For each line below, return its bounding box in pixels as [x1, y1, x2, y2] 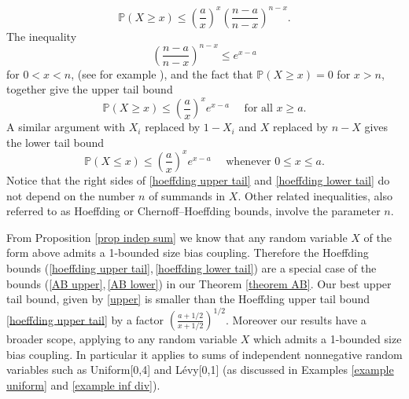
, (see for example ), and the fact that [71, 65, 253, 82]
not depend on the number [6, 187, 135, 203]
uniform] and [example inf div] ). [6, 377, 160, 393]
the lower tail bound [6, 134, 105, 150]
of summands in [149, 187, 226, 203]
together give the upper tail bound [6, 81, 173, 97]
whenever [226, 156, 271, 167]
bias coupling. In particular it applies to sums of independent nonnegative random [6, 346, 403, 362]
